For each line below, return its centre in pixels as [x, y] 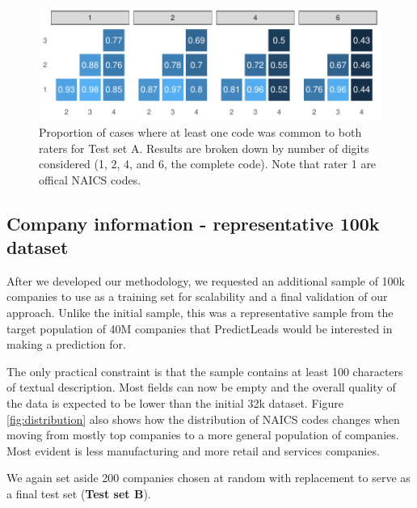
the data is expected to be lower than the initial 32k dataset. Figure [175, 403]
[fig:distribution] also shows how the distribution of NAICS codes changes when [203, 419]
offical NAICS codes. [90, 179]
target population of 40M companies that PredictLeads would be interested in [200, 328]
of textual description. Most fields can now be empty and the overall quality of [201, 387]
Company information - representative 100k [193, 223]
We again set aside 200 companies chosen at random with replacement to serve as [208, 478]
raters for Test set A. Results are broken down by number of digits [204, 148]
